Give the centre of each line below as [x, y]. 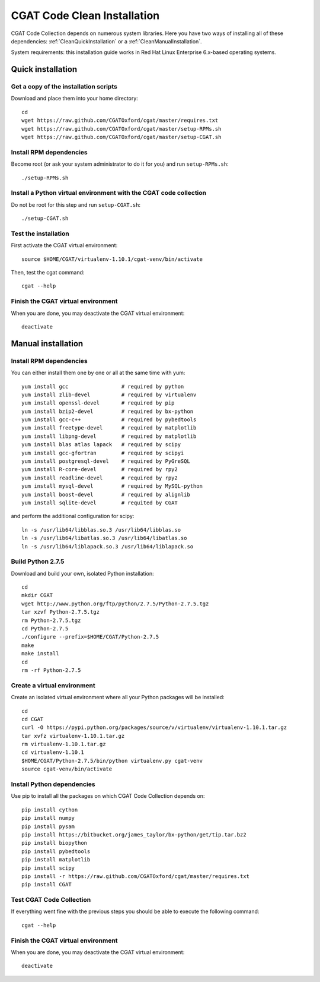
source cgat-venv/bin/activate [67, 769]
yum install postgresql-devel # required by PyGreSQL [106, 461]
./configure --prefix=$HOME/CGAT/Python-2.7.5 [90, 637]
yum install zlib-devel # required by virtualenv [109, 394]
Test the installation [40, 233]
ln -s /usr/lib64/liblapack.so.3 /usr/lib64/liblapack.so [108, 546]
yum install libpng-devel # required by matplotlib [109, 436]
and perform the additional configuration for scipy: [73, 516]
